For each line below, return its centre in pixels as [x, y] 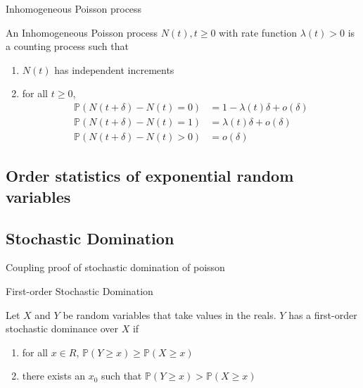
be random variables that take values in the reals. [170, 314]
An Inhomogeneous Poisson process [82, 32]
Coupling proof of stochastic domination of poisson [115, 267]
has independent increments [114, 69]
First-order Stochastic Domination [79, 291]
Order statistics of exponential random [150, 176]
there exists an [54, 376]
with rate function [258, 32]
